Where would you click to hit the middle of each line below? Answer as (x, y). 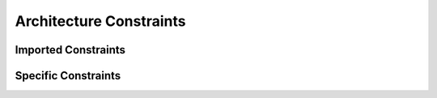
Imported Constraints (70, 50)
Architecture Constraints (100, 21)
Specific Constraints (68, 76)
